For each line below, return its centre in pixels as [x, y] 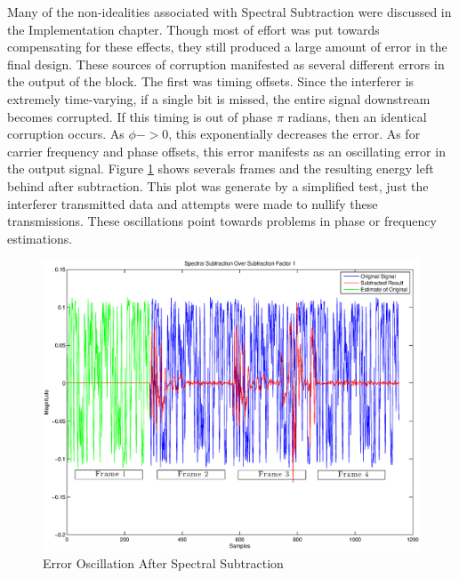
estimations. [40, 238]
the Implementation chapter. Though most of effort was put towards [193, 29]
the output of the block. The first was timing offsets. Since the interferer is [211, 81]
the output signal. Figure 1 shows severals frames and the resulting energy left [221, 169]
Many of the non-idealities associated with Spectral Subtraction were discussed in [229, 12]
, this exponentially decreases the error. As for [294, 134]
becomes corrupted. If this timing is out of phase [140, 116]
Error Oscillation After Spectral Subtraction [163, 562]
